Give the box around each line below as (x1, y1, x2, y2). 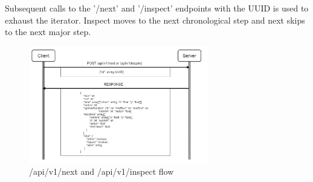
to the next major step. (5, 25, 91, 38)
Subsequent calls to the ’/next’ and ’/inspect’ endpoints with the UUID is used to (5, 2, 309, 14)
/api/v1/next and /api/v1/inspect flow (29, 165, 174, 178)
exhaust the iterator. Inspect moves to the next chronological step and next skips (5, 13, 305, 26)
